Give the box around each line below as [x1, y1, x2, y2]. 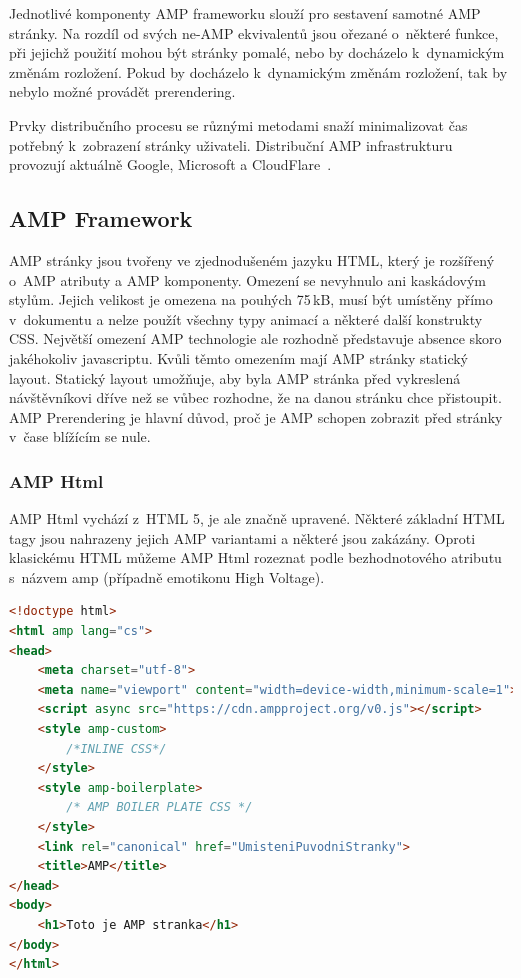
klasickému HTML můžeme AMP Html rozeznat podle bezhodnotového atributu [9, 547, 502, 568]
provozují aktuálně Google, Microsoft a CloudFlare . [9, 154, 332, 175]
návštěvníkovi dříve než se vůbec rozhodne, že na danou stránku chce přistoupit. [9, 387, 502, 408]
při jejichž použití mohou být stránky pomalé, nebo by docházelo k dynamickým [9, 42, 505, 63]
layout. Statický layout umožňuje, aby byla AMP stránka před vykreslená [9, 367, 461, 388]
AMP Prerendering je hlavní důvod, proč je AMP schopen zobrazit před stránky [9, 406, 503, 427]
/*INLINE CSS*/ [66, 741, 167, 756]
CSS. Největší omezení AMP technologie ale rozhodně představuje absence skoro [9, 328, 502, 349]
